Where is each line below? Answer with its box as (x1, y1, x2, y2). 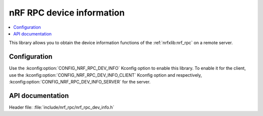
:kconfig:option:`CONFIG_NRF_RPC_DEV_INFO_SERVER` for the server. (9, 79, 151, 85)
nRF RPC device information (9, 7, 125, 18)
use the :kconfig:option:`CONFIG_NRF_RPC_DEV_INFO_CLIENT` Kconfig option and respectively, (9, 72, 202, 78)
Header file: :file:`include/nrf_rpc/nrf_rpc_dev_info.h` (9, 104, 114, 110)
